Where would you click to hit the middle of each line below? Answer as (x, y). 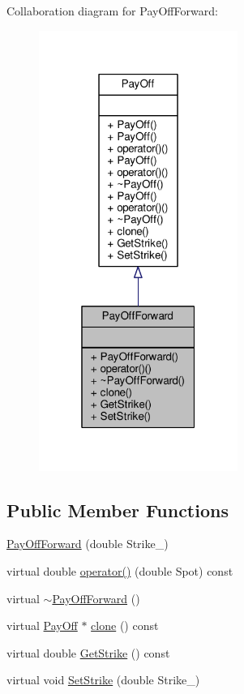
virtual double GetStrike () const (88, 652)
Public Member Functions (118, 510)
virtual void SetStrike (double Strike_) (103, 680)
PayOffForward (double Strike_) (88, 544)
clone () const (125, 625)
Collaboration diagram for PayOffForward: (112, 11)
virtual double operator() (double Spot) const (120, 571)
